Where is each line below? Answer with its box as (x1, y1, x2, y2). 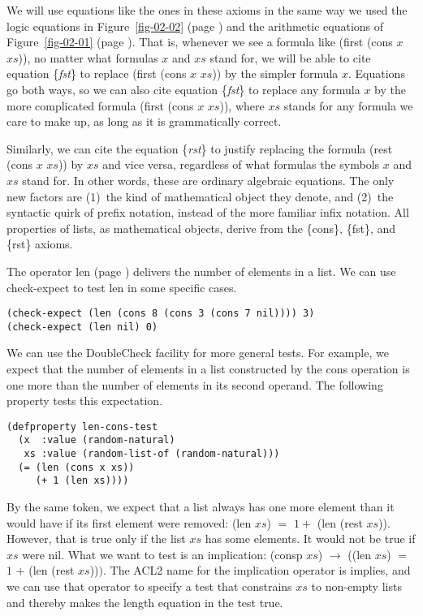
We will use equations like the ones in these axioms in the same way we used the (6, 2, 408, 18)
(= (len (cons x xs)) (18, 461, 135, 473)
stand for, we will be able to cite (209, 49, 371, 66)
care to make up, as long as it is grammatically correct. (6, 113, 282, 130)
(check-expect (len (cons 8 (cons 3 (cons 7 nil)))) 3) (6, 308, 315, 320)
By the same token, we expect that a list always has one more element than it (6, 498, 395, 515)
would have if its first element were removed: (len (6, 514, 252, 531)
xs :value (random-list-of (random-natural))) (24, 448, 280, 460)
